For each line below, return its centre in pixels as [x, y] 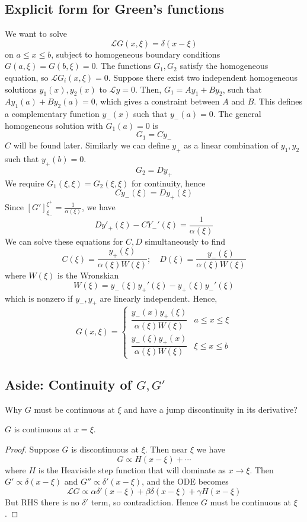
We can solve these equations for [64, 241]
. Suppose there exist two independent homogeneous [203, 77]
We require [25, 183]
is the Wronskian [88, 275]
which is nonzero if [39, 298]
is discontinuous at [105, 449]
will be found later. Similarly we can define [91, 145]
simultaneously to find [185, 241]
